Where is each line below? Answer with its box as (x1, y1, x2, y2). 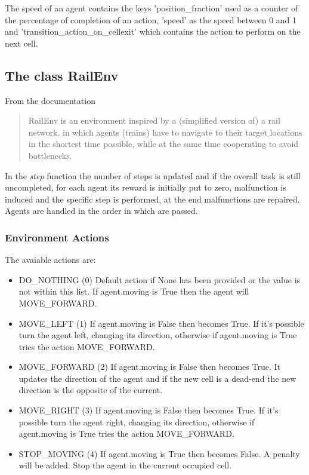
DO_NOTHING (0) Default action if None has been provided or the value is (18, 273, 301, 286)
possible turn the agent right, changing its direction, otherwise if (18, 415, 255, 428)
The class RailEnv (5, 66, 119, 84)
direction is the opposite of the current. (18, 384, 163, 396)
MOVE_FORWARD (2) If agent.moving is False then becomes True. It (18, 360, 280, 373)
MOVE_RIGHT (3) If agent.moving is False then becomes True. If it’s (18, 404, 279, 416)
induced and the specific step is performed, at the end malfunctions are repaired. (5, 192, 300, 205)
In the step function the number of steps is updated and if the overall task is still (5, 169, 301, 182)
